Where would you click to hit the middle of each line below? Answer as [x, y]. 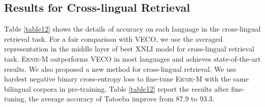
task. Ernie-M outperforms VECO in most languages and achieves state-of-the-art [132, 58]
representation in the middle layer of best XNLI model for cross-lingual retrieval [129, 49]
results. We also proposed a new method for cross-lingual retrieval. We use [120, 69]
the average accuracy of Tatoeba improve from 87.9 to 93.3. [122, 99]
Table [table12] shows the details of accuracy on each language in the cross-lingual [132, 29]
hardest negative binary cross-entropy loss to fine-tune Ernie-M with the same [126, 79]
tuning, [15, 99]
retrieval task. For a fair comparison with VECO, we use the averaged [113, 38]
